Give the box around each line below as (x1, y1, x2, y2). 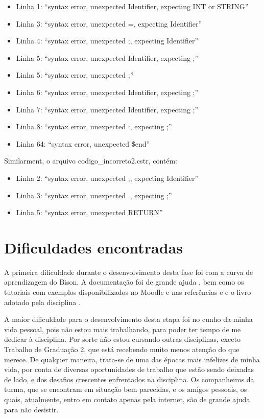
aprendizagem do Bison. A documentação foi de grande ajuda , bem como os (4, 276, 244, 287)
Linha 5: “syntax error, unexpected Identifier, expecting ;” (16, 52, 199, 63)
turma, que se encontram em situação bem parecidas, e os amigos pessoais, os (4, 384, 247, 394)
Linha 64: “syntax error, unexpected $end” (16, 138, 150, 149)
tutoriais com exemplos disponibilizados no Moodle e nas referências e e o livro (4, 287, 251, 297)
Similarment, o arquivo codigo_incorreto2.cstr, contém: (4, 155, 178, 166)
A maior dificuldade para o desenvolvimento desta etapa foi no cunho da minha (4, 314, 253, 324)
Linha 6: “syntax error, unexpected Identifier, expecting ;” (16, 86, 199, 97)
